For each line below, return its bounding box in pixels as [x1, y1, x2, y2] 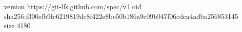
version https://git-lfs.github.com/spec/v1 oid [4, 1, 141, 11]
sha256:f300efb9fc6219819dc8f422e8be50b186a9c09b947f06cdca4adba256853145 [4, 11, 239, 21]
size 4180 [4, 20, 31, 31]
